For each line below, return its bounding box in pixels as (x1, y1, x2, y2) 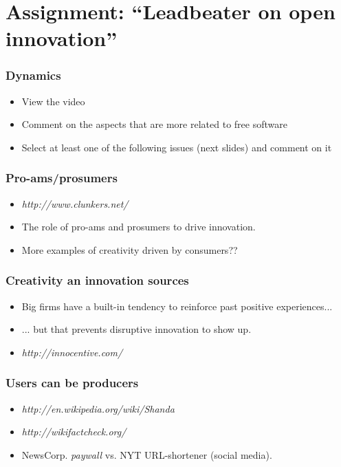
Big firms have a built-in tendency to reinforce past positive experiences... (21, 298, 333, 313)
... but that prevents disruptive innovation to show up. (21, 322, 252, 336)
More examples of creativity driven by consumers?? (21, 242, 238, 257)
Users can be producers (5, 374, 139, 391)
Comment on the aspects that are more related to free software (21, 117, 287, 131)
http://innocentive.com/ (21, 345, 123, 359)
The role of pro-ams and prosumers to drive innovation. (21, 219, 256, 234)
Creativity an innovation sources (5, 272, 189, 289)
